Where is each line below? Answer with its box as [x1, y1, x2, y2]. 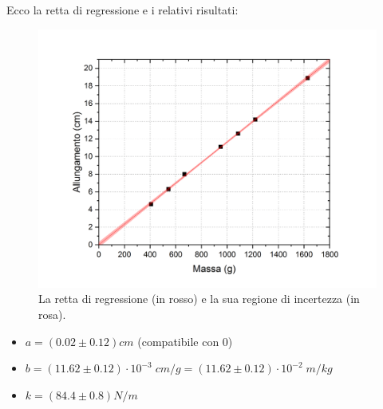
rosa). [38, 305, 66, 322]
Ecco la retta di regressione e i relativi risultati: [6, 2, 239, 18]
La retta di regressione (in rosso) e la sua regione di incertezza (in [38, 290, 360, 307]
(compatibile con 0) [137, 332, 233, 349]
